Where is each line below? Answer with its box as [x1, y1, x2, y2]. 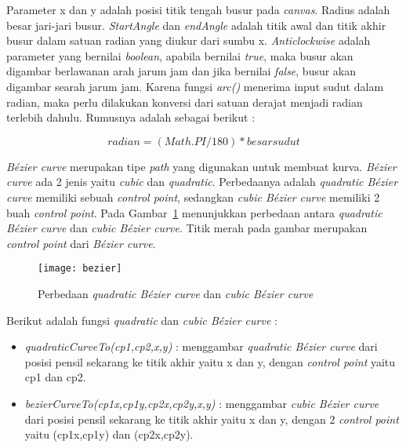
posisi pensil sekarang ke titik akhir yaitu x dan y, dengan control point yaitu [24, 353, 396, 370]
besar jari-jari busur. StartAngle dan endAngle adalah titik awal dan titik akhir [6, 16, 386, 33]
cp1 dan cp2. [24, 369, 86, 385]
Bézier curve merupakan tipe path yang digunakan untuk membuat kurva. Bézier [6, 158, 397, 174]
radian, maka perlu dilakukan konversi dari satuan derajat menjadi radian [6, 93, 363, 110]
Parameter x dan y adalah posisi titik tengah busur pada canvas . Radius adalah [6, 2, 390, 17]
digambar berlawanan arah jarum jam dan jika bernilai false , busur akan [6, 63, 357, 79]
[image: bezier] [38, 263, 122, 275]
